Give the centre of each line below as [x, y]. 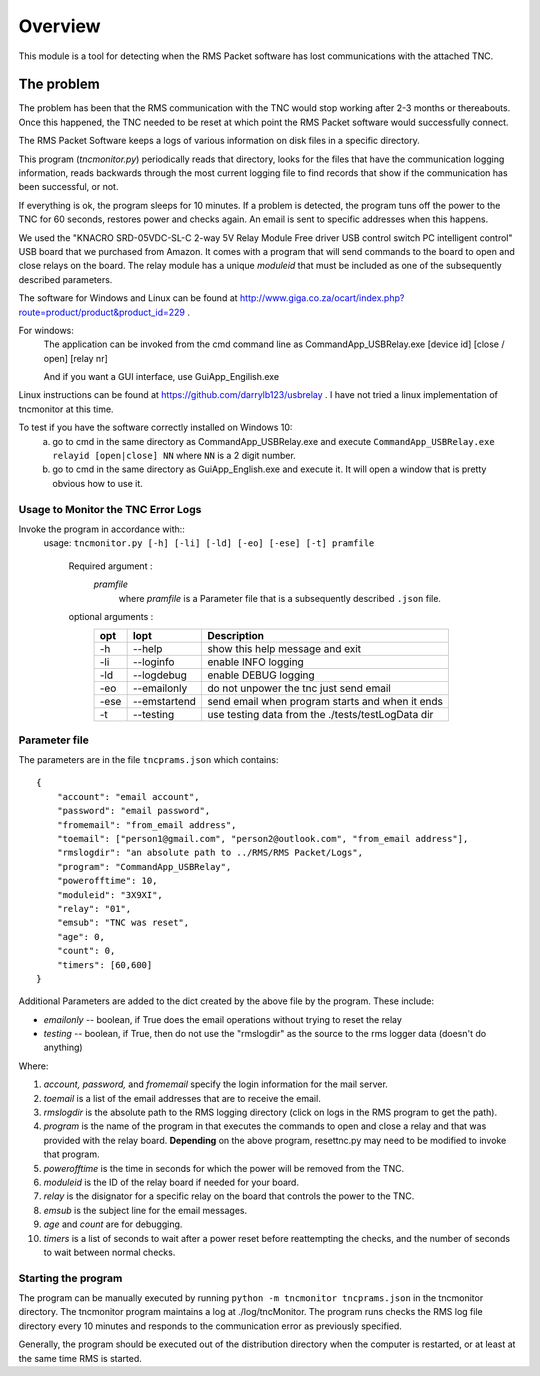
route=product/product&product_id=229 [101, 312]
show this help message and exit [284, 649]
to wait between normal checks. [109, 1252]
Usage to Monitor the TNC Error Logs [110, 509]
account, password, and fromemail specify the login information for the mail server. [216, 1084]
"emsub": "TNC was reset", [123, 923]
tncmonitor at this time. [66, 409]
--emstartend [164, 702]
